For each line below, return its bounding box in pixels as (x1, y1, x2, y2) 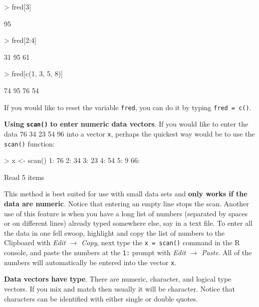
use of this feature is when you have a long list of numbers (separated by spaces (4, 208, 248, 218)
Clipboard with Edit (4, 237, 66, 248)
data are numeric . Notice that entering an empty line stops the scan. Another (4, 198, 249, 208)
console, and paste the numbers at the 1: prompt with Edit (4, 247, 186, 257)
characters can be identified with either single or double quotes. (4, 293, 198, 304)
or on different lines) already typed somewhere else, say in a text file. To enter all (4, 218, 253, 228)
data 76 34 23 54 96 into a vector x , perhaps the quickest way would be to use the (4, 128, 255, 139)
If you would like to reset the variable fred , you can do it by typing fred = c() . (4, 102, 252, 112)
